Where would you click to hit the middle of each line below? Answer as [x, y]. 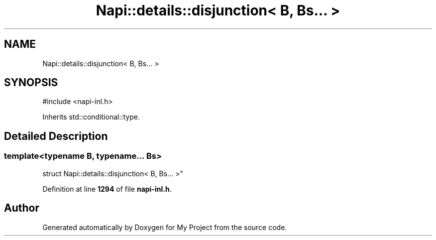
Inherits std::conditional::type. [91, 117]
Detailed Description [56, 136]
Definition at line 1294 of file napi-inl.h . [107, 189]
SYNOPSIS [31, 83]
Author [22, 208]
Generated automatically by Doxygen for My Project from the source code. [165, 227]
